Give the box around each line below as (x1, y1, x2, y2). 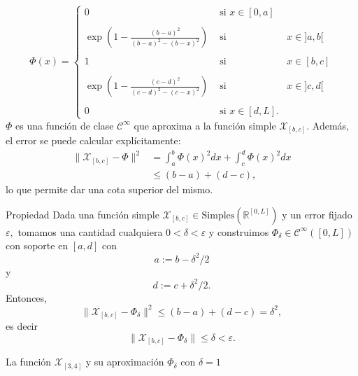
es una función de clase (15, 118, 114, 132)
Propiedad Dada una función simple (6, 207, 159, 221)
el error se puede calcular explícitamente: (6, 133, 181, 148)
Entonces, (6, 290, 47, 305)
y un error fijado (282, 207, 352, 221)
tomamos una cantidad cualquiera (17, 224, 163, 239)
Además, (312, 118, 350, 132)
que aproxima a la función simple (134, 118, 276, 132)
